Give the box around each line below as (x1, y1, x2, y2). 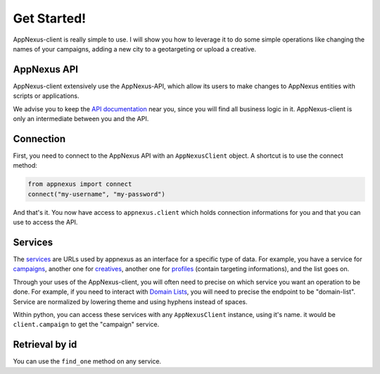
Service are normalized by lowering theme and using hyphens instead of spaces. (13, 297, 248, 306)
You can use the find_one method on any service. (13, 357, 162, 366)
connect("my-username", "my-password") (27, 190, 165, 198)
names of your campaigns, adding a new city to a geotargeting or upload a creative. (13, 44, 257, 53)
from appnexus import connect (27, 180, 132, 188)
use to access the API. (13, 218, 78, 227)
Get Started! (13, 11, 87, 26)
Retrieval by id (13, 339, 77, 351)
